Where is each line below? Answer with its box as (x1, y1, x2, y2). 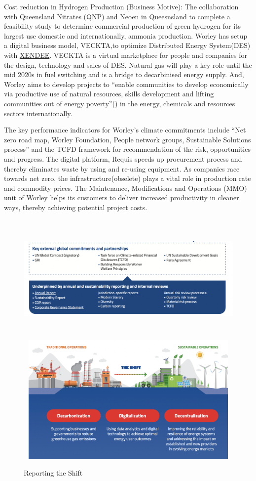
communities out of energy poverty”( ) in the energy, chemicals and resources (4, 98, 235, 108)
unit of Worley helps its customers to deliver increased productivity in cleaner (4, 192, 239, 203)
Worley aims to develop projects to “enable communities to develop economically (4, 79, 249, 89)
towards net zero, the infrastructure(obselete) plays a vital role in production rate (4, 173, 251, 183)
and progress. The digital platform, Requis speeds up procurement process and (4, 153, 242, 164)
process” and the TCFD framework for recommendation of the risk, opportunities (4, 144, 251, 154)
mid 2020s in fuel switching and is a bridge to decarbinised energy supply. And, (4, 69, 244, 80)
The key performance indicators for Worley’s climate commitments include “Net (4, 125, 246, 135)
